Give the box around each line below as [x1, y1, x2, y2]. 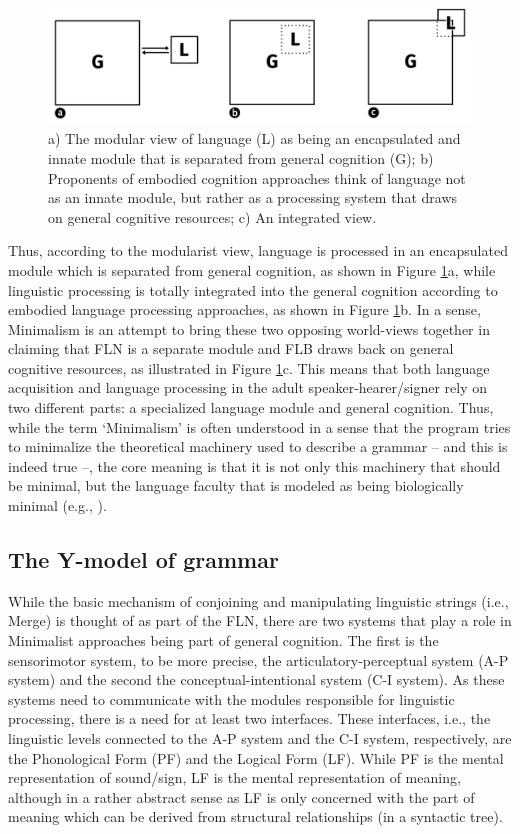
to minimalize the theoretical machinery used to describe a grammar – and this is [8, 436, 508, 457]
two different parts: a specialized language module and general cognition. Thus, [8, 397, 494, 418]
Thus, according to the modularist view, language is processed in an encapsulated [8, 240, 508, 261]
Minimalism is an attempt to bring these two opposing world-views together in [8, 318, 490, 339]
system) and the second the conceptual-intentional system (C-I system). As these [8, 669, 505, 690]
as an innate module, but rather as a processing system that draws [48, 187, 458, 208]
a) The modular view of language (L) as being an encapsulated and [48, 128, 461, 149]
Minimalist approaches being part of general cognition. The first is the [8, 630, 439, 651]
